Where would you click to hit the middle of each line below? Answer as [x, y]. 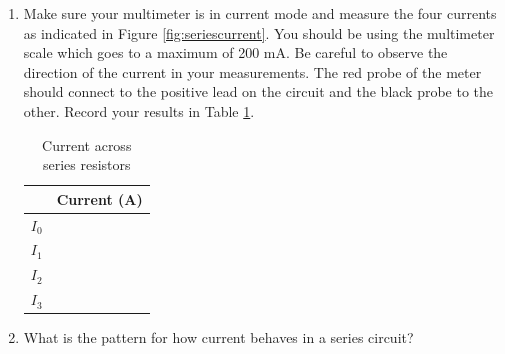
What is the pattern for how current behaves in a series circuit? [218, 337]
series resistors [86, 164]
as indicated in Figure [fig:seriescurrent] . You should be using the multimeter [259, 32]
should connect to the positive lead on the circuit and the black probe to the [258, 91]
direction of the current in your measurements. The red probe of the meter [252, 71]
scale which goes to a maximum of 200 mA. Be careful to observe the [235, 52]
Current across [87, 144]
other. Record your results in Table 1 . [139, 110]
